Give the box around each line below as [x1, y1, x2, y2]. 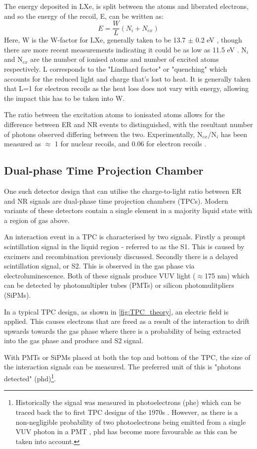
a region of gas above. [4, 215, 70, 225]
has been [220, 129, 248, 139]
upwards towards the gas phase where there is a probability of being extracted [4, 325, 241, 336]
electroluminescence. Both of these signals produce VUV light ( [4, 270, 196, 280]
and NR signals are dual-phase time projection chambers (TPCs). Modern [4, 195, 228, 206]
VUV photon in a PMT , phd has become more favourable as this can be [15, 426, 237, 437]
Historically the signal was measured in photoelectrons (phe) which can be [15, 397, 241, 407]
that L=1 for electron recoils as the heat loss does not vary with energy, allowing [4, 83, 249, 93]
